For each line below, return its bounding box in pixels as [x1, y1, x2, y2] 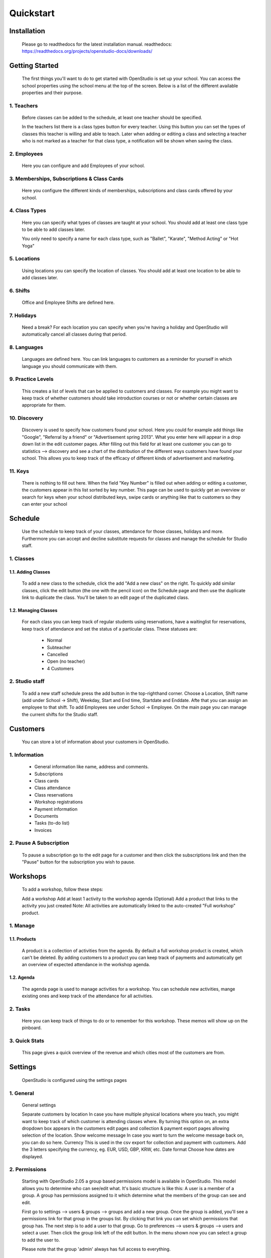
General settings [22, 1102, 56, 1108]
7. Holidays [9, 312, 37, 319]
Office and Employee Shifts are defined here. [22, 299, 115, 305]
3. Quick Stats [9, 1037, 45, 1044]
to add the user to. [22, 1237, 60, 1243]
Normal [47, 637, 62, 644]
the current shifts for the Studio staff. [22, 711, 98, 717]
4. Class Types [9, 207, 46, 214]
